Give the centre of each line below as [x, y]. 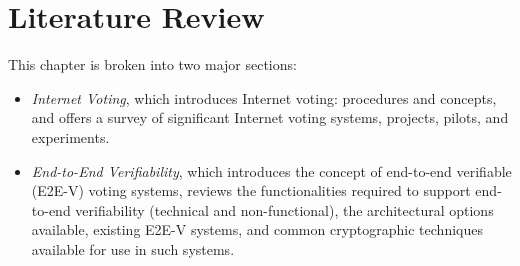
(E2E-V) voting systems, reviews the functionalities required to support [251, 190]
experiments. [70, 136]
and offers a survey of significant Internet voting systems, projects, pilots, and [270, 117]
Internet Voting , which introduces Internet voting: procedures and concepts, [264, 97]
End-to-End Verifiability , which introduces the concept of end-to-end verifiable [271, 170]
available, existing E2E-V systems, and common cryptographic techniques [257, 229]
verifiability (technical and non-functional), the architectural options [284, 209]
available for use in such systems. [133, 248]
